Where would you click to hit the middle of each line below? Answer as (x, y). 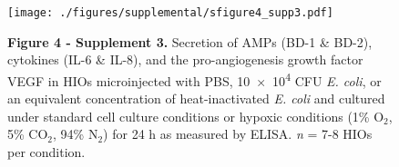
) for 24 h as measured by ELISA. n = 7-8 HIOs (238, 134)
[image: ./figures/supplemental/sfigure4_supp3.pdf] (170, 13)
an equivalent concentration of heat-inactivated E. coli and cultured (196, 98)
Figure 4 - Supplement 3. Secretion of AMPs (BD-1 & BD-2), (190, 41)
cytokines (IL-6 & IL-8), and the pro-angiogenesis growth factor (185, 59)
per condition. (46, 151)
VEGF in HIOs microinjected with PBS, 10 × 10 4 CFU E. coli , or (194, 79)
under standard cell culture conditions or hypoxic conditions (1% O (196, 116)
